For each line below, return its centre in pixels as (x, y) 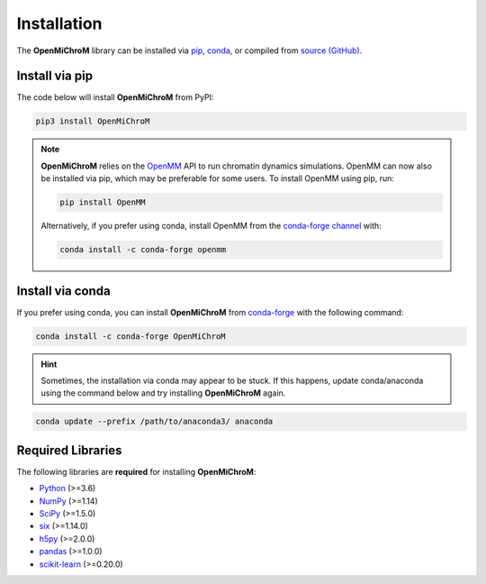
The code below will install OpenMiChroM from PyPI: (115, 97)
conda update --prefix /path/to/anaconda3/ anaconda (154, 422)
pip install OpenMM (103, 202)
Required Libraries (69, 450)
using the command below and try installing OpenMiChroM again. (163, 393)
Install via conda (64, 291)
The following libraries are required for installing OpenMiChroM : (136, 471)
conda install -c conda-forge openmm (143, 250)
